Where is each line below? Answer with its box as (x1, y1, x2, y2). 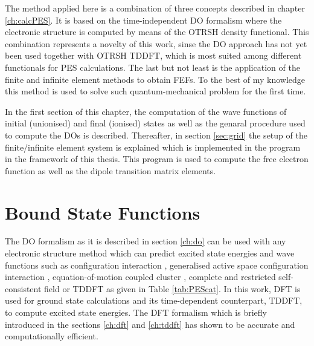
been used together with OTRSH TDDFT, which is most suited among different (5, 49, 302, 62)
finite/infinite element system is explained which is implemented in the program (5, 140, 301, 153)
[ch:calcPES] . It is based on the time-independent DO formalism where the (5, 13, 282, 26)
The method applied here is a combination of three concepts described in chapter (5, 2, 305, 14)
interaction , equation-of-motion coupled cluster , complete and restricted (5, 270, 276, 283)
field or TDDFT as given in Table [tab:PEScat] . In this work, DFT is (44, 282, 301, 295)
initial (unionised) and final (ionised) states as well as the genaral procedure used (5, 117, 306, 129)
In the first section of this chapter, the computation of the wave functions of (5, 105, 287, 117)
